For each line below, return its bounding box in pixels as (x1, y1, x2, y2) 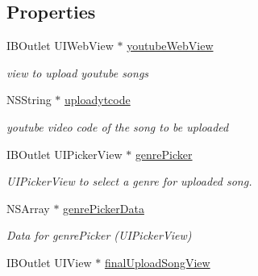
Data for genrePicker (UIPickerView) (6, 227, 192, 244)
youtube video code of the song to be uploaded (6, 118, 229, 135)
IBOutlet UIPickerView (6, 145, 123, 162)
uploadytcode (64, 91, 131, 108)
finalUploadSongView (104, 253, 210, 270)
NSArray (6, 199, 50, 216)
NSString (6, 91, 52, 108)
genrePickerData (63, 199, 144, 216)
